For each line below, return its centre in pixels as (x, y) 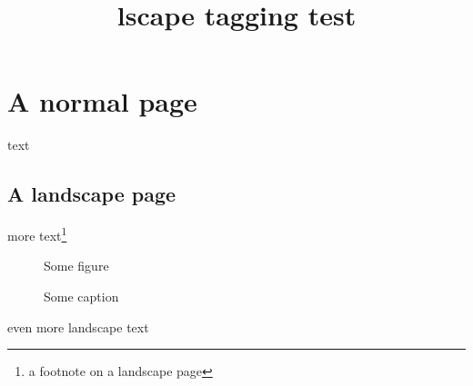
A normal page (102, 101)
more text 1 (37, 234)
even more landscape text (78, 327)
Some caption (81, 296)
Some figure (76, 266)
